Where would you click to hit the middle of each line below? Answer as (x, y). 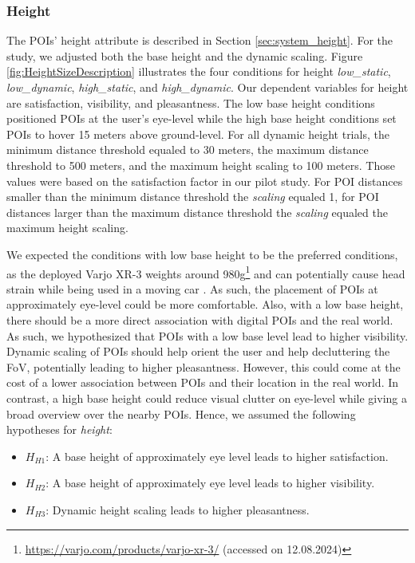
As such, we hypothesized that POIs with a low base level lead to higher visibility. (207, 335)
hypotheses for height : (59, 429)
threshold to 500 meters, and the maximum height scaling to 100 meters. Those (201, 165)
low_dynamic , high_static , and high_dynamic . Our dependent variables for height (207, 87)
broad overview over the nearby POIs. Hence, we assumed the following (181, 413)
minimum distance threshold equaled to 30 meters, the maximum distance (188, 150)
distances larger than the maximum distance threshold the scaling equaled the (197, 212)
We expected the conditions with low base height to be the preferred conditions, (202, 254)
